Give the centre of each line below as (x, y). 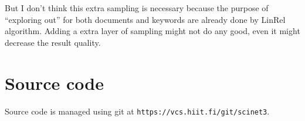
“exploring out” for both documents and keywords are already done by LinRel (145, 19)
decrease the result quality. (53, 42)
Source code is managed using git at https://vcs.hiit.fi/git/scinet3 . (137, 111)
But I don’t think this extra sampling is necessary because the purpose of (137, 8)
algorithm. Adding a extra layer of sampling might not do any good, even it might (152, 31)
